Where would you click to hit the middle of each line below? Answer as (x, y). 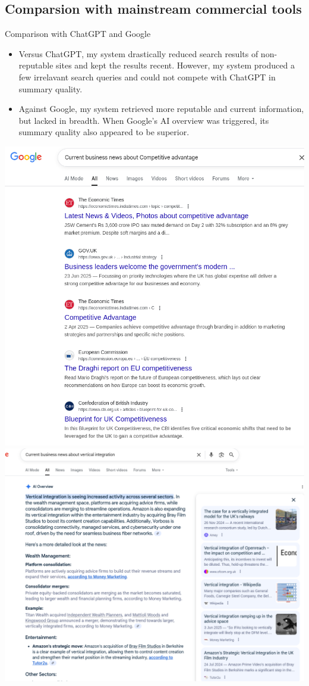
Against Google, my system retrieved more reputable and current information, (161, 109)
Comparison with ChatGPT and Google (78, 34)
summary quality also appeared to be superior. (104, 132)
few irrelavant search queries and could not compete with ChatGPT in (147, 77)
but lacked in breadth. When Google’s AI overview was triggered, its (144, 120)
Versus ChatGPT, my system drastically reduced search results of (138, 53)
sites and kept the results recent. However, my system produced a (175, 65)
